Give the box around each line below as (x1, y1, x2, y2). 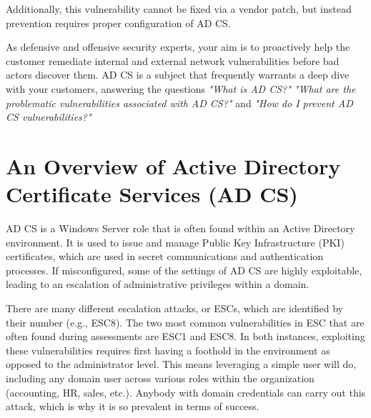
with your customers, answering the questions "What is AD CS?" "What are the (6, 81, 356, 96)
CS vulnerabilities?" (6, 109, 91, 124)
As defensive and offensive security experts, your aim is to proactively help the (6, 39, 350, 54)
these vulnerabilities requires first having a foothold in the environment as (6, 342, 330, 357)
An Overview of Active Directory (6, 151, 341, 180)
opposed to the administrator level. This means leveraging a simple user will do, (6, 357, 357, 372)
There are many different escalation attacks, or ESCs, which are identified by (6, 301, 343, 316)
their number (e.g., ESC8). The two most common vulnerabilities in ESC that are (6, 314, 365, 329)
